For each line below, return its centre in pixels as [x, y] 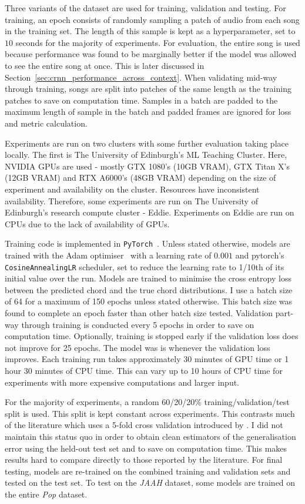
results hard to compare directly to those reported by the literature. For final [144, 460]
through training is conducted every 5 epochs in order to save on [138, 324]
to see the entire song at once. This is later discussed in [105, 65]
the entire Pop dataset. [46, 494]
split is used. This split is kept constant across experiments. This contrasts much [150, 413]
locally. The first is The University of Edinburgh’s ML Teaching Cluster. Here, [146, 155]
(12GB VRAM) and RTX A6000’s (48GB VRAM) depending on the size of [140, 178]
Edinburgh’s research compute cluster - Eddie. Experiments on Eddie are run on [150, 212]
